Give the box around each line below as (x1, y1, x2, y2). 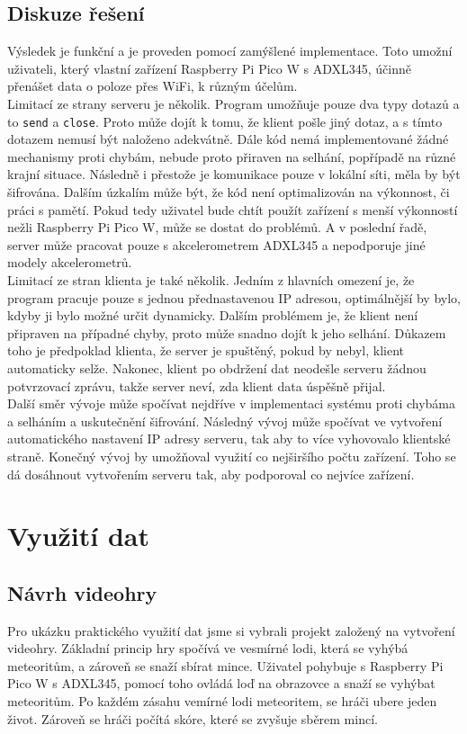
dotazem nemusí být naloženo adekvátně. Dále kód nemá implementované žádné (7, 130, 449, 148)
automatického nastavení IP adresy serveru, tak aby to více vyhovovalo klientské (7, 429, 451, 448)
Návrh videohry (7, 578, 157, 606)
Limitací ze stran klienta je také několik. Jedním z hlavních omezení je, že (7, 270, 415, 289)
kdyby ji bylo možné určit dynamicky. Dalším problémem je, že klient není (7, 306, 418, 325)
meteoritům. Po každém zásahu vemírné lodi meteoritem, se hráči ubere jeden (7, 692, 437, 711)
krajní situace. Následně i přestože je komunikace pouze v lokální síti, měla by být (7, 165, 461, 183)
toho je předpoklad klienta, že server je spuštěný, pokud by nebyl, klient (7, 341, 404, 360)
